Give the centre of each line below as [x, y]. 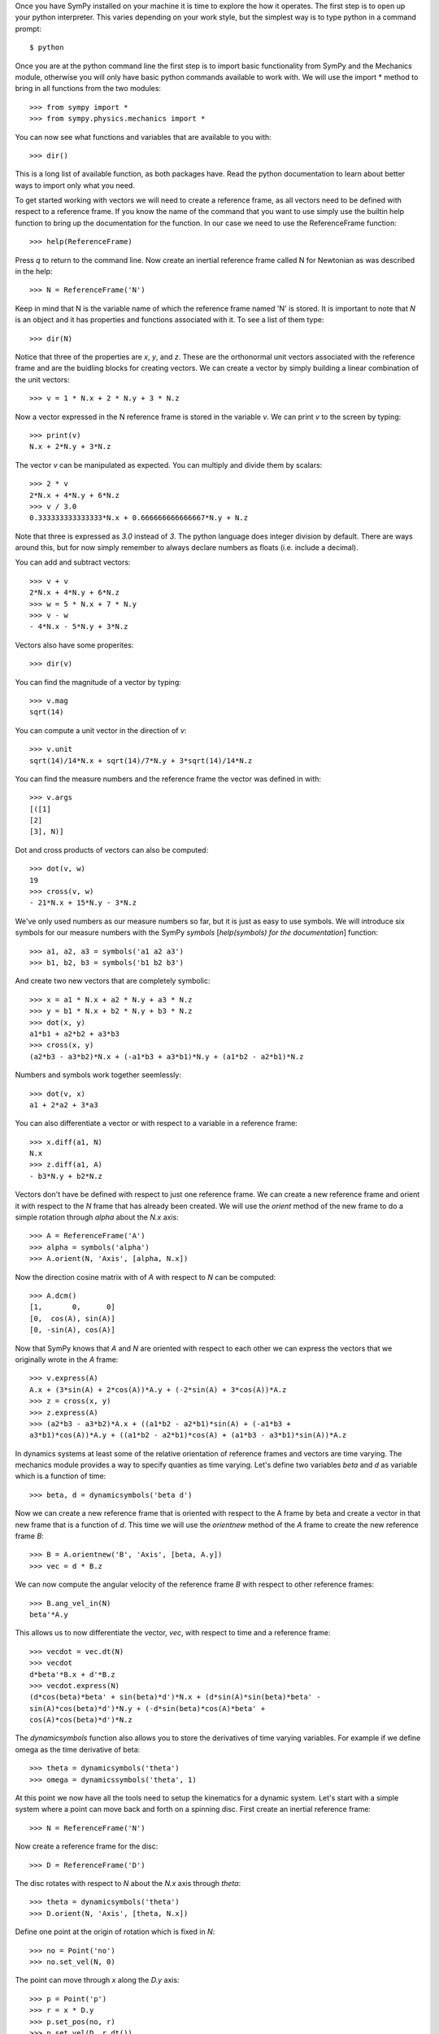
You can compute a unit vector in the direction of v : [101, 730]
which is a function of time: [61, 1476]
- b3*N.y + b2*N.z [66, 1176]
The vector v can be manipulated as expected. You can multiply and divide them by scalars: [169, 465]
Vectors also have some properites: [74, 645]
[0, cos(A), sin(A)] [72, 1318]
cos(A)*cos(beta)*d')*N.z [81, 1720]
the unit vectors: [42, 379]
